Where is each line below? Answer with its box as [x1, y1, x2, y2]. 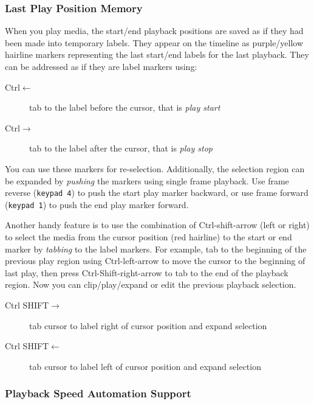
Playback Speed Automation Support [5, 386, 191, 401]
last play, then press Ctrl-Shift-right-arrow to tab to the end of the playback [5, 266, 288, 279]
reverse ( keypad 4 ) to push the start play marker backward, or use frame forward [5, 186, 309, 199]
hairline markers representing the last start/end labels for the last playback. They [5, 48, 309, 61]
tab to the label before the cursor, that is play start [29, 101, 220, 114]
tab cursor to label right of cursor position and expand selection [29, 319, 267, 332]
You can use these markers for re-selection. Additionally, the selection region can [5, 162, 305, 175]
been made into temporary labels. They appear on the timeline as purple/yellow [5, 36, 304, 49]
